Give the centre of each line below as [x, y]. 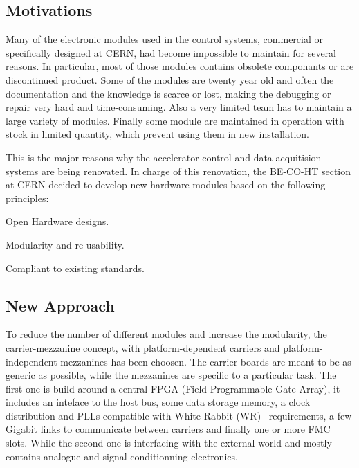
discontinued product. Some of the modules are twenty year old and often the [170, 79]
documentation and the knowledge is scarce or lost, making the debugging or [168, 93]
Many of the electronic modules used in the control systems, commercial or [164, 39]
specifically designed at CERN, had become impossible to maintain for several [171, 52]
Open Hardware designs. [57, 221]
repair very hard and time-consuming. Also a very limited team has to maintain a [179, 107]
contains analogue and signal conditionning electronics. [122, 456]
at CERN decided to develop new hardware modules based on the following [166, 184]
